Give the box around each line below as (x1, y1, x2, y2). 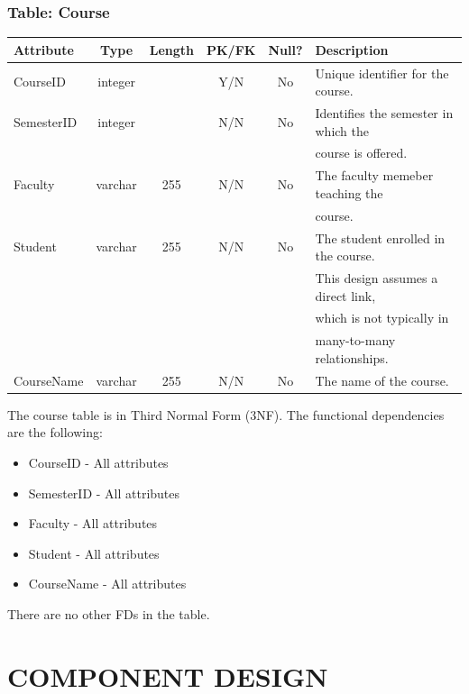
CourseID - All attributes (28, 453, 169, 471)
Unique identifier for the (315, 63, 449, 82)
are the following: (7, 423, 103, 442)
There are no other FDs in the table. (7, 604, 210, 623)
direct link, (315, 286, 376, 305)
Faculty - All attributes (28, 514, 158, 533)
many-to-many (315, 331, 396, 350)
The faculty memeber (315, 166, 434, 185)
